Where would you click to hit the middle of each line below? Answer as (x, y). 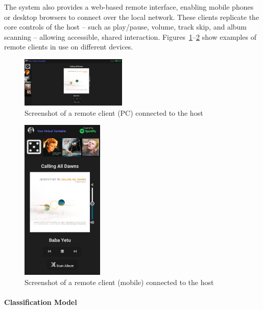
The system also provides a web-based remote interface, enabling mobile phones (129, 7)
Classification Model (41, 302)
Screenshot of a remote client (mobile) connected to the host (119, 282)
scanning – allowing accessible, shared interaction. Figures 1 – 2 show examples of (130, 36)
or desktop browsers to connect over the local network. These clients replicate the (132, 17)
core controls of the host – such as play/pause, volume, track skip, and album (126, 27)
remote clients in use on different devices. (69, 47)
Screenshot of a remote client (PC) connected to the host (114, 112)
